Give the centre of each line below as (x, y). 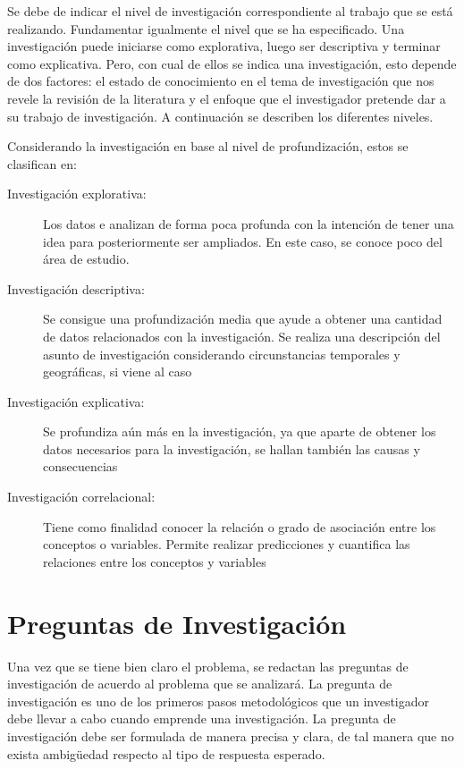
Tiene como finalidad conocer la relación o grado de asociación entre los (240, 526)
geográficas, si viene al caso (118, 372)
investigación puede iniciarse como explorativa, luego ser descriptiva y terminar (224, 46)
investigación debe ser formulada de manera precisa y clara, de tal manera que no (231, 735)
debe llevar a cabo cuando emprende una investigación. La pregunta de (202, 718)
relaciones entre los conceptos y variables (155, 561)
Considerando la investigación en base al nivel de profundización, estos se (208, 146)
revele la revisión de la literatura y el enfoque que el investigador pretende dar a (227, 98)
